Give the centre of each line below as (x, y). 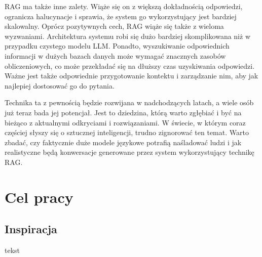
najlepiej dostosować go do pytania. (60, 85)
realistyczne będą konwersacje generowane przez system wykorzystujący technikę (129, 152)
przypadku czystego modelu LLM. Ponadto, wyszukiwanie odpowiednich (117, 46)
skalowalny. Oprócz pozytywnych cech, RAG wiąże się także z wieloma (114, 26)
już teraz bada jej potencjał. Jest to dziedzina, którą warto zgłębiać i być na (123, 112)
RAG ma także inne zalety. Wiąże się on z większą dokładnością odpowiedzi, (124, 6)
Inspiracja (31, 229)
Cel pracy (39, 197)
